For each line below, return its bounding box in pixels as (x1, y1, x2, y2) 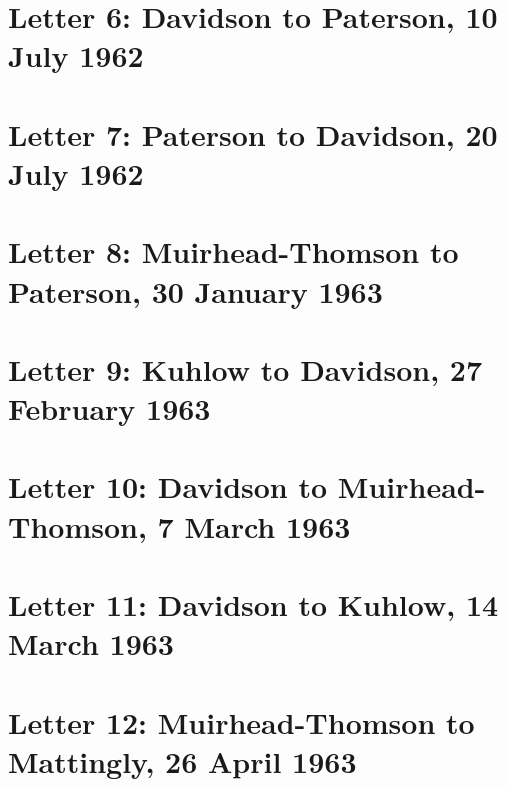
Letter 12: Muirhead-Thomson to (8, 701, 475, 742)
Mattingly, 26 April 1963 (8, 740, 357, 781)
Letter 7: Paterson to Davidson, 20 (8, 113, 498, 154)
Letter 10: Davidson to (8, 466, 328, 507)
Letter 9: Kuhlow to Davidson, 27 (8, 348, 482, 389)
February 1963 (8, 388, 211, 429)
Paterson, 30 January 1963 (8, 270, 383, 311)
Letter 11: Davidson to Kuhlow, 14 (8, 584, 499, 624)
